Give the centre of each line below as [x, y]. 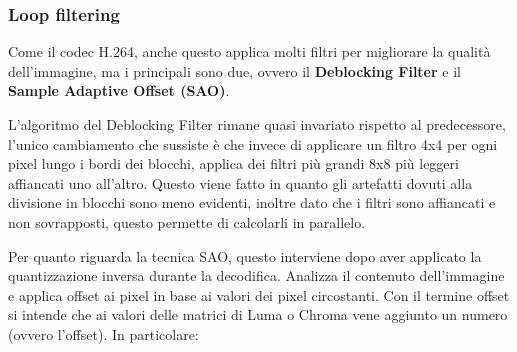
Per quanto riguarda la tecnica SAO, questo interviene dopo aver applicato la [245, 255]
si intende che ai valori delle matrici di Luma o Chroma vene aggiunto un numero [258, 314]
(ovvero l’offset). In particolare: [103, 333]
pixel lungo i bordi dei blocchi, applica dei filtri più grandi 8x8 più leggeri [233, 163]
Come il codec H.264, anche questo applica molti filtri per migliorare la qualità [249, 51]
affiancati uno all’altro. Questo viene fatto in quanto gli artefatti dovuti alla [240, 182]
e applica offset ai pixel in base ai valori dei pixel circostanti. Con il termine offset [259, 294]
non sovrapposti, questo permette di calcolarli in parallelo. [187, 221]
